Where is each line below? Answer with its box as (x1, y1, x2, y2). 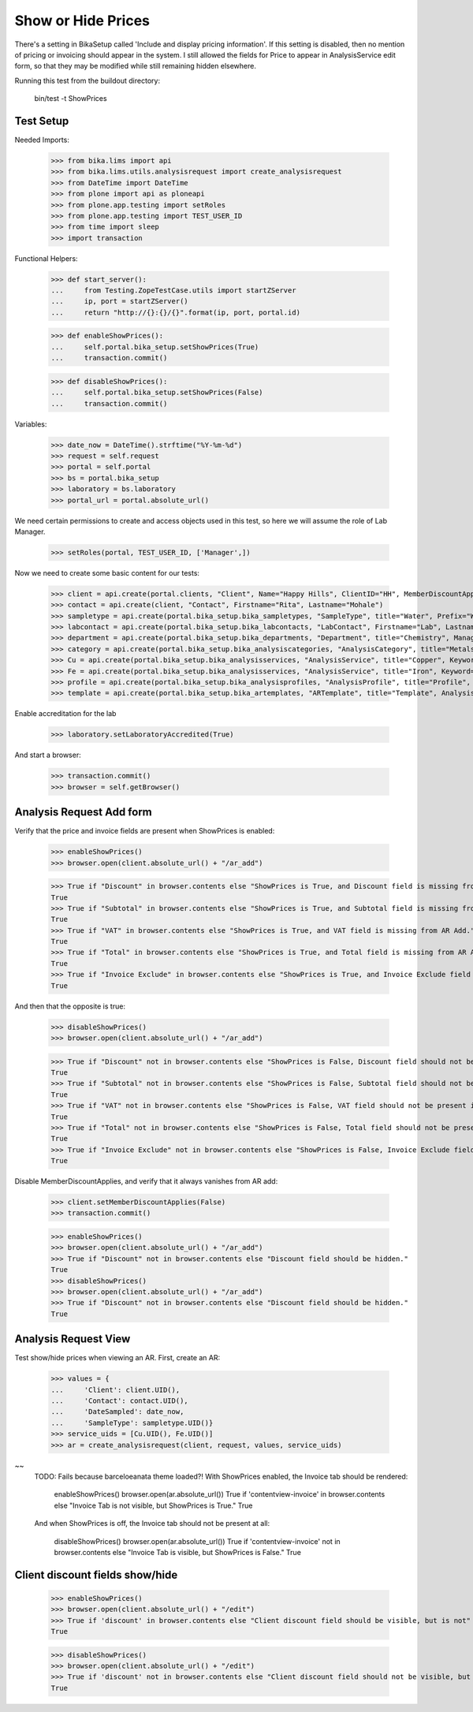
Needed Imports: (14, 135, 70, 145)
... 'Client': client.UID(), (50, 1385, 181, 1394)
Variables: (14, 419, 47, 429)
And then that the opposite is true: (14, 1001, 126, 1011)
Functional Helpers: (14, 253, 78, 263)
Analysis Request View (14, 1333, 131, 1346)
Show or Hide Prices (14, 12, 150, 29)
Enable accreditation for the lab (14, 709, 117, 718)
